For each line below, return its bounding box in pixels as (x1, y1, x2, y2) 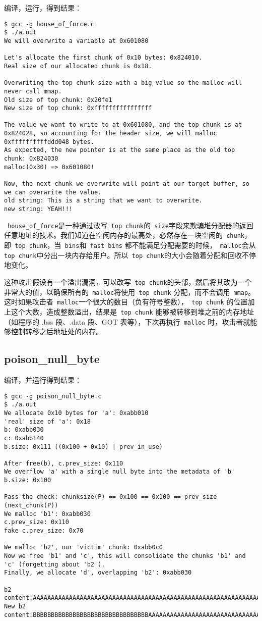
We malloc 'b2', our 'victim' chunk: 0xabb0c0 (4, 544, 163, 551)
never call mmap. (4, 87, 62, 95)
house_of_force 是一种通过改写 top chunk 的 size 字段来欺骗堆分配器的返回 (8, 220, 253, 230)
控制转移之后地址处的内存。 (11, 326, 103, 337)
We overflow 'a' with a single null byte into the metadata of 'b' (4, 468, 235, 476)
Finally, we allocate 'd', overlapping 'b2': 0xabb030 (4, 569, 192, 577)
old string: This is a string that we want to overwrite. (4, 197, 203, 204)
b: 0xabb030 (4, 426, 44, 434)
